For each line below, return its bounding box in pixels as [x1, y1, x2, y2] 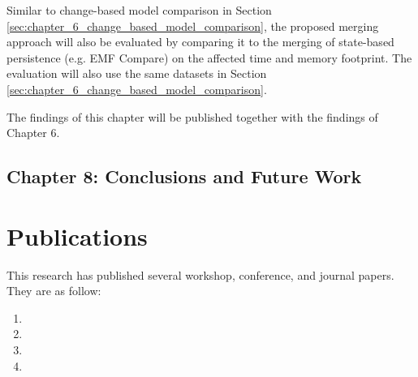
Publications [6, 219, 148, 252]
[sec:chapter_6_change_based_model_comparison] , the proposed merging [6, 17, 379, 34]
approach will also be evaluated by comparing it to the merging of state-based [6, 33, 394, 50]
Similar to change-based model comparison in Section [6, 2, 272, 18]
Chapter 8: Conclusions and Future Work [6, 164, 362, 189]
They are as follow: [6, 282, 101, 299]
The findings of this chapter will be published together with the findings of [6, 108, 378, 125]
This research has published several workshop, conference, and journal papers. [6, 266, 394, 283]
